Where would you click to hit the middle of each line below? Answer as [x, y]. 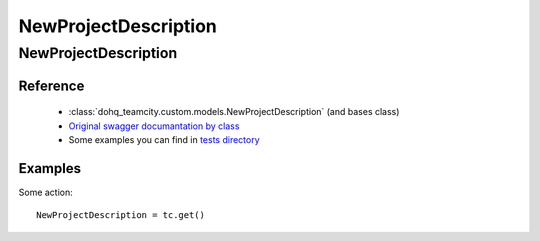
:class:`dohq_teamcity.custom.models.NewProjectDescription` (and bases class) [234, 112]
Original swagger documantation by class [154, 126]
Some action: [46, 192]
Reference [51, 85]
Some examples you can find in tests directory [164, 139]
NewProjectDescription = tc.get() [120, 215]
